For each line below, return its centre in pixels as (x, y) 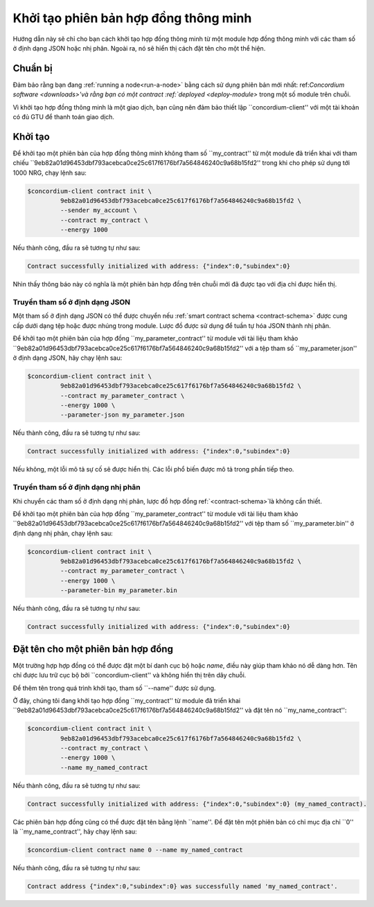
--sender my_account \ (99, 210)
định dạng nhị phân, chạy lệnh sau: (63, 533)
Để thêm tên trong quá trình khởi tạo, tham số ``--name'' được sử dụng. (114, 688)
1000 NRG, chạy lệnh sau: (50, 173)
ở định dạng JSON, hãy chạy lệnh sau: (68, 358)
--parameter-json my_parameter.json (122, 415)
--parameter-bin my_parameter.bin (119, 590)
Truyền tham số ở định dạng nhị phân (77, 487)
